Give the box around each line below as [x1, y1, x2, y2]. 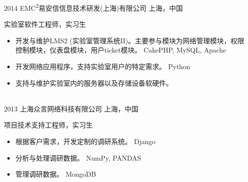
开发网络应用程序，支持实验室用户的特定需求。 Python [15, 61, 190, 72]
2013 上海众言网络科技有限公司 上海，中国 [4, 103, 139, 113]
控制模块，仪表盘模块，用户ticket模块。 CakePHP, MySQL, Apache [15, 45, 226, 55]
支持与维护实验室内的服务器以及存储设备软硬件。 [15, 77, 173, 88]
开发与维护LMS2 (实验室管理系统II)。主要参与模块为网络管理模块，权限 [15, 35, 245, 45]
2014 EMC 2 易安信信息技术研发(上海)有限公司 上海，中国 [4, 1, 183, 13]
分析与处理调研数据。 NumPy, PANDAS [15, 152, 141, 163]
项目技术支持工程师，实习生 [4, 120, 93, 130]
